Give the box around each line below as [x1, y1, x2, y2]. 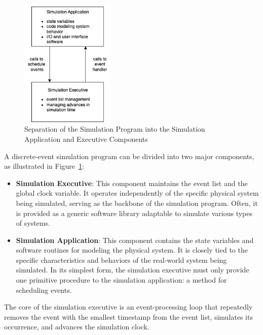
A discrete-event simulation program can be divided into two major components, [4, 150, 254, 161]
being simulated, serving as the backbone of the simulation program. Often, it [16, 197, 258, 208]
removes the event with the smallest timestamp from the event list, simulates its [4, 311, 253, 322]
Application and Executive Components [24, 133, 148, 144]
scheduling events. [16, 284, 72, 295]
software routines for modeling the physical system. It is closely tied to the [16, 245, 248, 255]
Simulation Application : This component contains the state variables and [16, 234, 254, 245]
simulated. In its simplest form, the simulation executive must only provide [16, 264, 249, 275]
